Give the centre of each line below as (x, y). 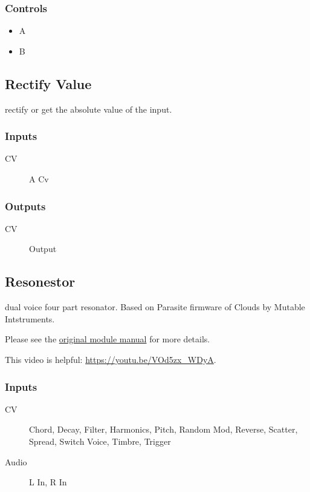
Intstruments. (30, 318)
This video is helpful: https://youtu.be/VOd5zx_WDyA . (111, 359)
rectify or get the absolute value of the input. (89, 109)
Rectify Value (48, 83)
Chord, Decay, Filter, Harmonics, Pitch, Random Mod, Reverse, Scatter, (163, 429)
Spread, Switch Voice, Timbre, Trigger (100, 441)
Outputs (25, 206)
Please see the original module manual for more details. (108, 339)
